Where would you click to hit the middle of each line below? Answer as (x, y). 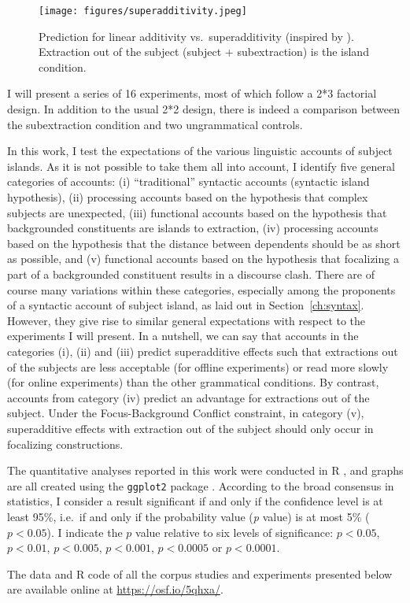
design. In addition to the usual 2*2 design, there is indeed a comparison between (204, 109)
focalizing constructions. (65, 444)
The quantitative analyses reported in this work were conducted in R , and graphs (205, 470)
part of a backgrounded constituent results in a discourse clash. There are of (191, 274)
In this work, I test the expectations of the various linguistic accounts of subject (200, 151)
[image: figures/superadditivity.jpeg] (143, 11)
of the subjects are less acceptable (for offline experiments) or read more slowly (198, 366)
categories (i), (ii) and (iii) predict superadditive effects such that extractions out (203, 351)
